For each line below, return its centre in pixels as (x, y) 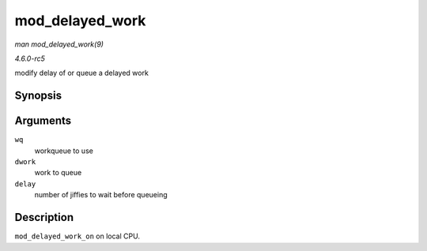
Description (44, 217)
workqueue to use (64, 151)
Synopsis (38, 96)
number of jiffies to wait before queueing (101, 195)
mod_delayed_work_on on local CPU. (77, 236)
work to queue (58, 173)
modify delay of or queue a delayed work (82, 73)
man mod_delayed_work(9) (59, 44)
